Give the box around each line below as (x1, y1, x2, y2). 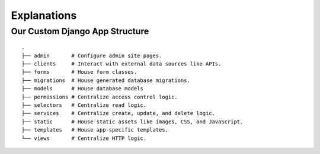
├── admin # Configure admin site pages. (21, 52, 162, 59)
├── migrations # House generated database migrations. (21, 77, 191, 84)
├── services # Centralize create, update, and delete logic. (21, 110, 216, 117)
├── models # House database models (21, 86, 143, 92)
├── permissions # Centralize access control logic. (21, 93, 178, 100)
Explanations (11, 9, 77, 22)
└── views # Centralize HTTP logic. (21, 135, 147, 142)
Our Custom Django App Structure (11, 26, 149, 37)
